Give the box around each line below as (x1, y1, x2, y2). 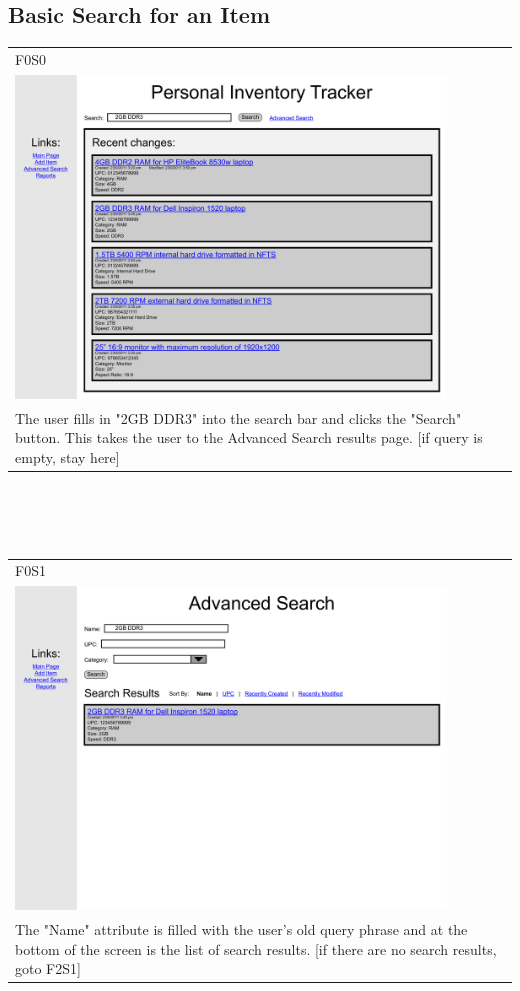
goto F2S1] (15, 958, 81, 979)
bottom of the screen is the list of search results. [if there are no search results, (15, 938, 497, 959)
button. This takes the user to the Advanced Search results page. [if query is (15, 427, 483, 448)
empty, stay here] (15, 446, 120, 467)
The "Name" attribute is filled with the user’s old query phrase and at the (15, 919, 468, 940)
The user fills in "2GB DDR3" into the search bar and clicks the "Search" (15, 407, 462, 428)
